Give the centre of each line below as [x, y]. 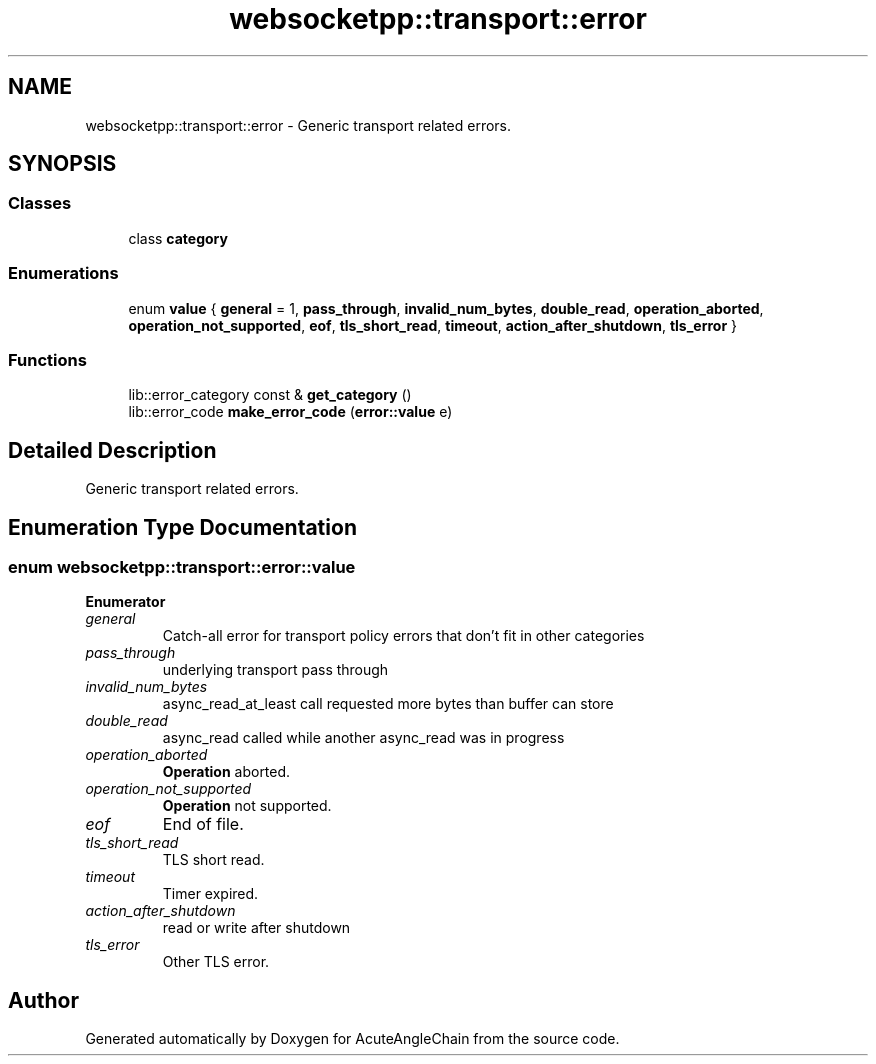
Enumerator [125, 602]
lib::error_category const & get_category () [270, 395]
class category [178, 238]
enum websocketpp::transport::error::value [182, 567]
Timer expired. [210, 894]
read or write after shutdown [256, 928]
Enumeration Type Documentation [182, 527]
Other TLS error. [216, 962]
